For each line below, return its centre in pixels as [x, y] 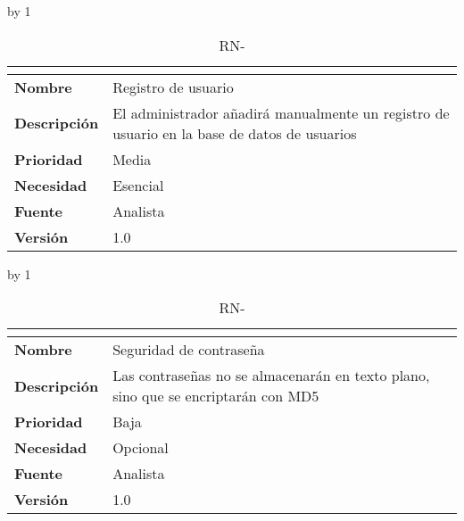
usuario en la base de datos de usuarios [235, 133]
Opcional [141, 448]
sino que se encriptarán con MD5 [216, 396]
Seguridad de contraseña [189, 350]
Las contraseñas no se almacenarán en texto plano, [271, 376]
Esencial [138, 185]
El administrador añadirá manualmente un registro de [281, 112]
